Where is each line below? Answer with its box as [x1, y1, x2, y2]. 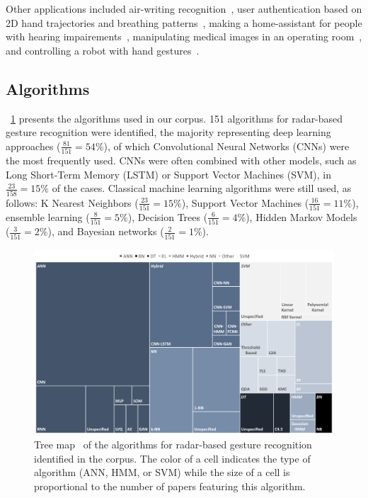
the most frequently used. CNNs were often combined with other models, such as [6, 153, 357, 168]
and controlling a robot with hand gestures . [6, 43, 200, 57]
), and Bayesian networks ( [47, 224, 164, 239]
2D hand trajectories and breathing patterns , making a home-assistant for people [6, 15, 362, 30]
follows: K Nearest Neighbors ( [6, 195, 139, 210]
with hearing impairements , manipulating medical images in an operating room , [6, 29, 362, 44]
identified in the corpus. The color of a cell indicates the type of [34, 451, 311, 465]
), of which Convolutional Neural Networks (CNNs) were [103, 138, 350, 153]
